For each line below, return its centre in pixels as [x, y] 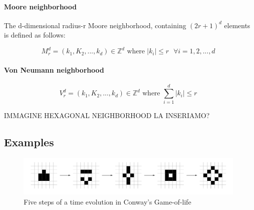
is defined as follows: [35, 35]
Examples [29, 142]
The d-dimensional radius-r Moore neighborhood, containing [95, 25]
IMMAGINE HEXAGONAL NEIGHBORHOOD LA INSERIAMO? [107, 115]
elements [237, 25]
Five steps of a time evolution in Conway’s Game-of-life [108, 201]
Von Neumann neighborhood [54, 70]
